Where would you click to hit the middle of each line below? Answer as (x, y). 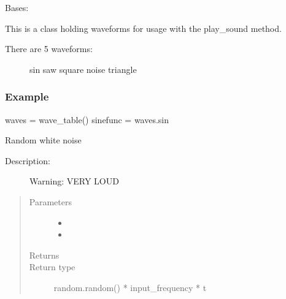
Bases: (17, 7)
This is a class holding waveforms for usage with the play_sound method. (143, 28)
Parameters (50, 201)
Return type (52, 267)
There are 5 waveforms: (49, 49)
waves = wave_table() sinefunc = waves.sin (87, 119)
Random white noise (43, 140)
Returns (44, 255)
